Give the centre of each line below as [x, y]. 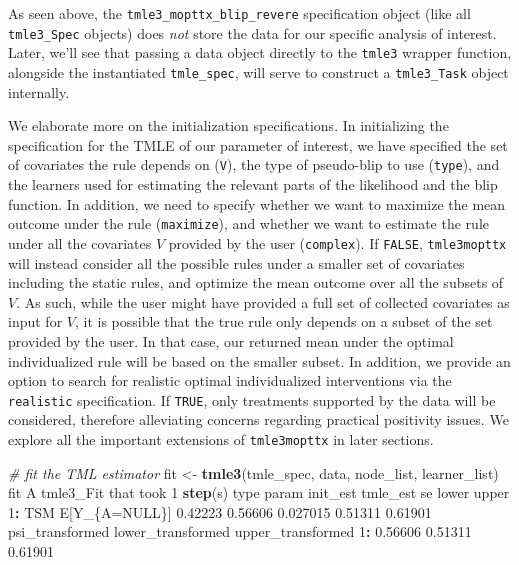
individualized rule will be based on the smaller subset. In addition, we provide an [259, 360]
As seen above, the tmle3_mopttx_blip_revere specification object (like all [239, 13]
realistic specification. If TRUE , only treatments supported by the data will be [252, 399]
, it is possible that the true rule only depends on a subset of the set [283, 321]
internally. [39, 91]
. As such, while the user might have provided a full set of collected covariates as [263, 301]
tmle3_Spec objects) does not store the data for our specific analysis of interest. [252, 32]
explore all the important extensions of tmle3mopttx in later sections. [221, 438]
